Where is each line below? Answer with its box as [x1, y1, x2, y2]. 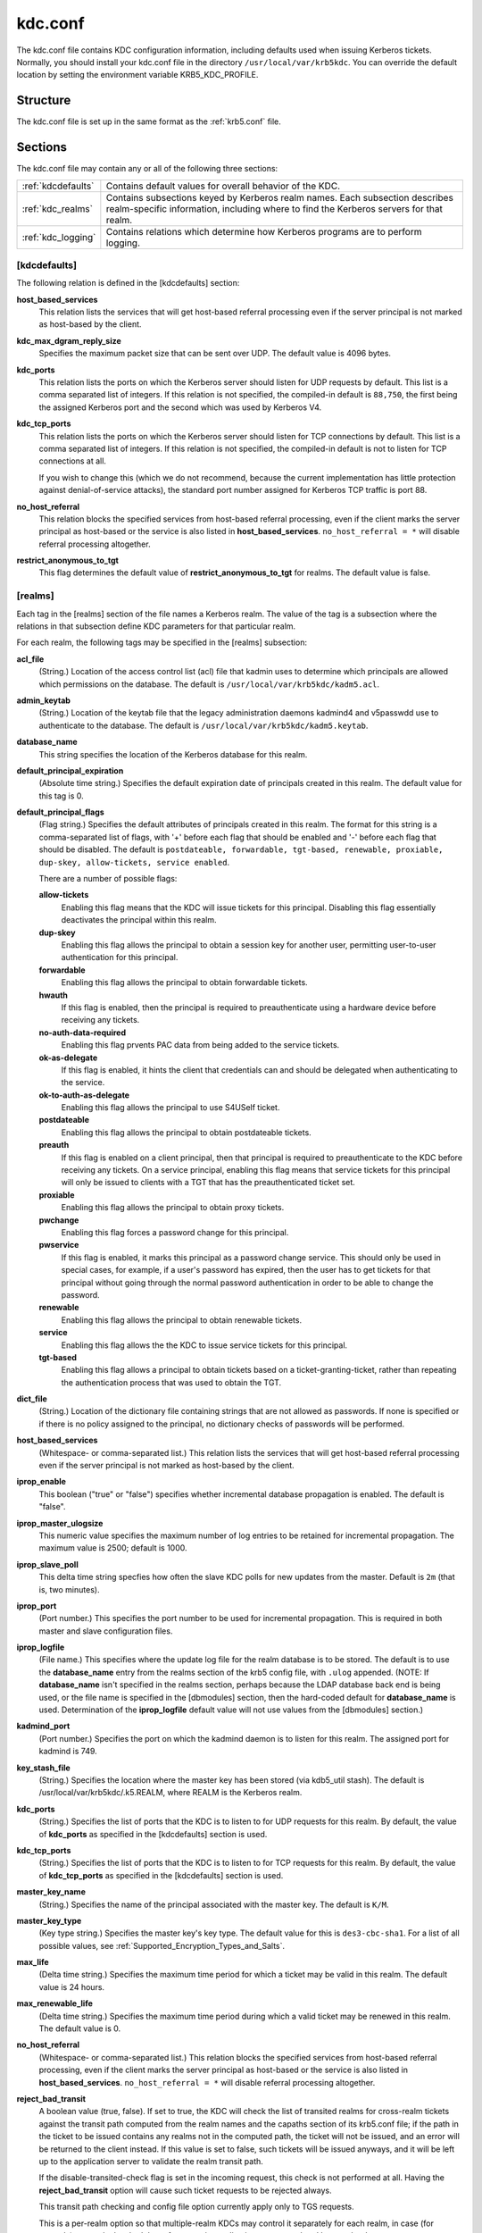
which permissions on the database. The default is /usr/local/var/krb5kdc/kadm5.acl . [38, 679, 379, 690]
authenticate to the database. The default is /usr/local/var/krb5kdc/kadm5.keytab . [38, 720, 369, 731]
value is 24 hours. [38, 1981, 105, 1992]
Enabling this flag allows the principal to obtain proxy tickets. [61, 1202, 285, 1213]
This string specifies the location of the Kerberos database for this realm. [38, 749, 308, 759]
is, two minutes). [38, 1584, 100, 1594]
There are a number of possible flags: [38, 874, 178, 884]
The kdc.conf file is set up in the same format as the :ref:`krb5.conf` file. [16, 116, 281, 127]
